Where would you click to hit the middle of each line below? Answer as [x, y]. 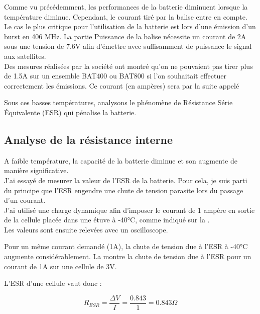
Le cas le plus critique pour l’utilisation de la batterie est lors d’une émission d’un [130, 26]
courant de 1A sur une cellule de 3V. [60, 266]
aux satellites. [25, 56]
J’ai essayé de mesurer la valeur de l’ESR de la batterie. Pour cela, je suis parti [126, 180]
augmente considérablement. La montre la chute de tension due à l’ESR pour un [128, 256]
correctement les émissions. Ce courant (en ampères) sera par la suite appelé [122, 85]
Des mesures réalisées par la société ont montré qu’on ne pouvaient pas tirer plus [128, 66]
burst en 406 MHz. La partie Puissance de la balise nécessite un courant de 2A [125, 36]
